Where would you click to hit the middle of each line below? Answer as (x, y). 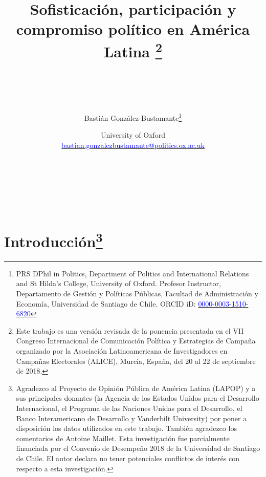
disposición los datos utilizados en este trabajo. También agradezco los (126, 428)
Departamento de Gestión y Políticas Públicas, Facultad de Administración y (137, 294)
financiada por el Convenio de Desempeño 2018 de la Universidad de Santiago (138, 448)
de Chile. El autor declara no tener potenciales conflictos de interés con (128, 458)
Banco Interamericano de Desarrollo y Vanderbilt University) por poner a (131, 418)
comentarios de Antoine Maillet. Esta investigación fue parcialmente (123, 438)
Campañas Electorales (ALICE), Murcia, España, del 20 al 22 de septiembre (136, 361)
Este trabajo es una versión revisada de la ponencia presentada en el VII (130, 330)
